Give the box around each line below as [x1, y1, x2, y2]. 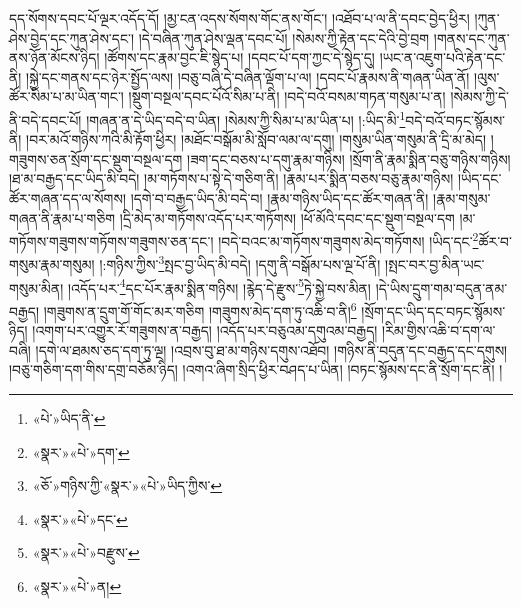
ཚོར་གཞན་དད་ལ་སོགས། [9, 188, 126, 208]
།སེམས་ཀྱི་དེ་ [450, 86, 510, 107]
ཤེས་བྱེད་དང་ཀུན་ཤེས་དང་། [9, 27, 135, 48]
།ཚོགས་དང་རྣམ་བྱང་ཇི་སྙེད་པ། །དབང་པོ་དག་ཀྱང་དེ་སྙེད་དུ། [104, 47, 375, 68]
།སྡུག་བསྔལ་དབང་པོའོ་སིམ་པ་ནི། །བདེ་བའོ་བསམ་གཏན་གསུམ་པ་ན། [128, 86, 446, 107]
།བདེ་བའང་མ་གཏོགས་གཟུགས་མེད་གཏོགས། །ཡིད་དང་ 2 [218, 228, 479, 251]
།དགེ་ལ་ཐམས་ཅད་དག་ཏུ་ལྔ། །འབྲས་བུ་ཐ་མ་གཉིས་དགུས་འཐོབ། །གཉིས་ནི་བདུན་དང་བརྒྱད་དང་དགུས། [35, 339, 508, 360]
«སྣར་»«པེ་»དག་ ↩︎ [32, 441, 130, 462]
